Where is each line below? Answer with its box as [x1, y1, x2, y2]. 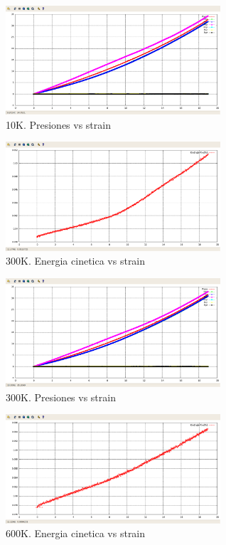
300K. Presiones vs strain [6, 389, 116, 404]
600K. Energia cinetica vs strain [6, 526, 146, 541]
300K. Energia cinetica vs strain [6, 253, 146, 268]
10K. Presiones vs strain [6, 117, 111, 132]
